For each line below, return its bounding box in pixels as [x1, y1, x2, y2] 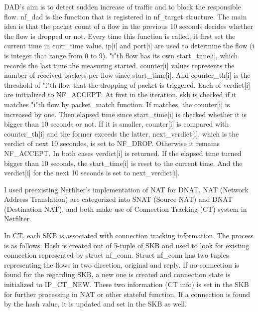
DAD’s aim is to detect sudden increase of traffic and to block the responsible [4, 1, 241, 11]
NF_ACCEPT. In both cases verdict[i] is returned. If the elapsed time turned [4, 148, 242, 158]
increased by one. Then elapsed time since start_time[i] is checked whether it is [4, 109, 247, 119]
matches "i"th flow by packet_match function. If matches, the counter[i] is [4, 99, 230, 109]
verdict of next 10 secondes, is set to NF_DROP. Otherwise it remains [4, 138, 220, 149]
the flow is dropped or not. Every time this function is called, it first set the [4, 30, 236, 41]
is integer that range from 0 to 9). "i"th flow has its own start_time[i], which [4, 50, 238, 60]
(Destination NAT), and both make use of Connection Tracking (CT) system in [4, 203, 247, 214]
